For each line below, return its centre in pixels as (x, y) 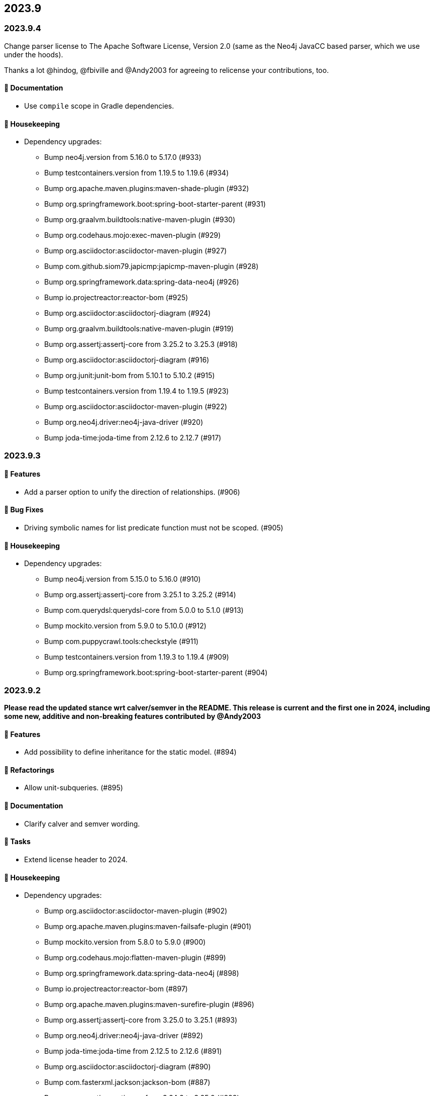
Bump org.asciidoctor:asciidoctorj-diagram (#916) (127, 360)
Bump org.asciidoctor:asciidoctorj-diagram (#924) (128, 313)
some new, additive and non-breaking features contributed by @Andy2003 (133, 716)
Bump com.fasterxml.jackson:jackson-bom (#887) (127, 1082)
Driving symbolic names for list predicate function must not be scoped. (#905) (154, 528)
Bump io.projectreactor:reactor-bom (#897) (116, 989)
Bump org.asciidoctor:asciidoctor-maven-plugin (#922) (136, 407)
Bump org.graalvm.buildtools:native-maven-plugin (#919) (139, 329)
